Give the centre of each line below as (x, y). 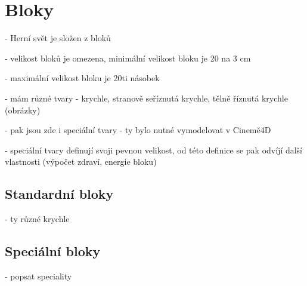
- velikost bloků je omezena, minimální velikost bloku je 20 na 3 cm (128, 58)
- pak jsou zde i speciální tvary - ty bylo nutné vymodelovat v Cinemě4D (138, 130)
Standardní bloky (59, 194)
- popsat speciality (38, 276)
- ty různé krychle (37, 219)
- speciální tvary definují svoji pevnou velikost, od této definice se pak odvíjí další (154, 150)
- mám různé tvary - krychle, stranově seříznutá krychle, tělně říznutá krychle (146, 98)
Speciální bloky (53, 251)
